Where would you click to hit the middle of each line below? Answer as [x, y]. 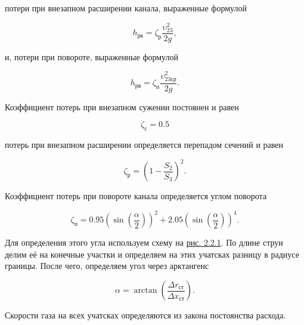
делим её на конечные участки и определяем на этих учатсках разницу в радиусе [152, 254]
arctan [145, 291]
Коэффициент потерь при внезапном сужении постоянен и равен [122, 106]
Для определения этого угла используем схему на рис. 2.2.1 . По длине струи [144, 242]
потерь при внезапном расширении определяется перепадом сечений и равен [144, 145]
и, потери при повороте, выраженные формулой [91, 56]
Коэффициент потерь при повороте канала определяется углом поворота [136, 196]
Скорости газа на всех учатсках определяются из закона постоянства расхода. [145, 315]
